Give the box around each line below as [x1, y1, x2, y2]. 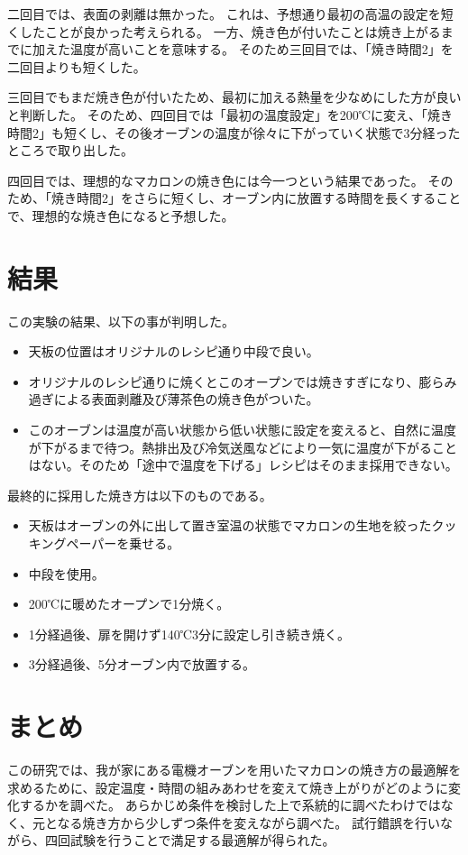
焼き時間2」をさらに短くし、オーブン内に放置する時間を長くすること [50, 188, 462, 207]
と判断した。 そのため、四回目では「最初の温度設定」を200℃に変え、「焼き [7, 105, 453, 124]
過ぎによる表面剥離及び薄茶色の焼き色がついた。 [28, 390, 319, 409]
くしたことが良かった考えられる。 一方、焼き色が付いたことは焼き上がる [7, 22, 441, 41]
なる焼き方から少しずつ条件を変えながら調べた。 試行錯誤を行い [57, 813, 440, 832]
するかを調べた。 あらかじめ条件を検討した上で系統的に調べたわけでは [19, 795, 441, 814]
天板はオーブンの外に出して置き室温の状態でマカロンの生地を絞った [28, 516, 432, 535]
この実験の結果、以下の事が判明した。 [7, 311, 234, 330]
